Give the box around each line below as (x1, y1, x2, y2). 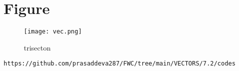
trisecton (24, 42, 51, 52)
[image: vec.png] (24, 28, 82, 35)
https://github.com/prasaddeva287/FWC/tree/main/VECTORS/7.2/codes (4, 60, 236, 67)
